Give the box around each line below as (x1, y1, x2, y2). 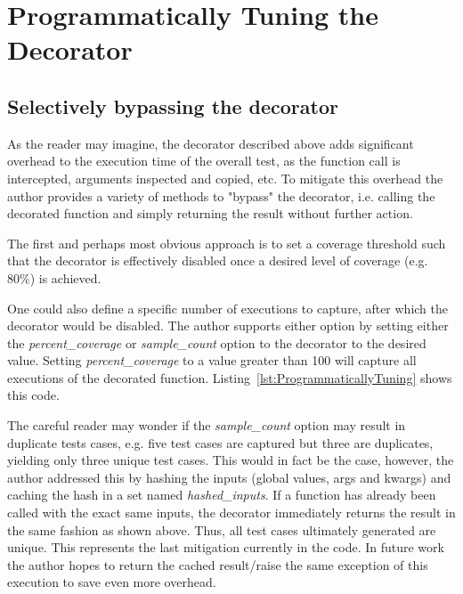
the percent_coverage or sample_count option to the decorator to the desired (7, 333, 426, 352)
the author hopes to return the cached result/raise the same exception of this (7, 555, 428, 574)
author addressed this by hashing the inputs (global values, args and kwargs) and (7, 468, 451, 486)
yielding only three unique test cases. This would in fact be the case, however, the (7, 451, 454, 469)
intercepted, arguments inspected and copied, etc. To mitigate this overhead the (7, 168, 443, 187)
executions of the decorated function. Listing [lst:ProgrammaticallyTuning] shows (7, 368, 452, 387)
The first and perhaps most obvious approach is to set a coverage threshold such (7, 233, 446, 252)
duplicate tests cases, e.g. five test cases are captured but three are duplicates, (7, 433, 434, 452)
